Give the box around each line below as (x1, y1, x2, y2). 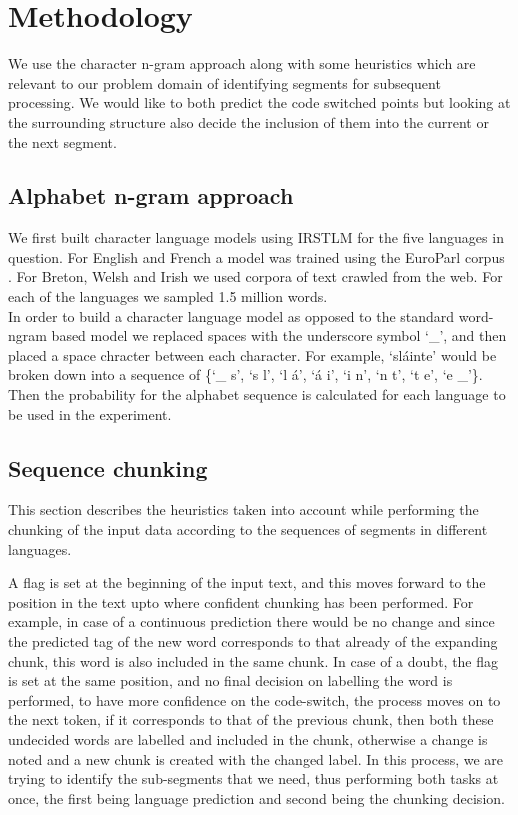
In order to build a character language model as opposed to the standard (8, 305, 455, 326)
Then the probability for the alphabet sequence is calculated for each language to (8, 384, 506, 405)
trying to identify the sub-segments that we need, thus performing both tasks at (8, 768, 499, 789)
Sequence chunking (8, 452, 208, 483)
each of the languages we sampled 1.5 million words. (8, 286, 328, 307)
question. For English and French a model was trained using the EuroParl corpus (8, 246, 505, 267)
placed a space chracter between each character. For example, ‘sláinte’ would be (8, 344, 497, 365)
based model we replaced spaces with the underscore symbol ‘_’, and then (51, 325, 507, 346)
